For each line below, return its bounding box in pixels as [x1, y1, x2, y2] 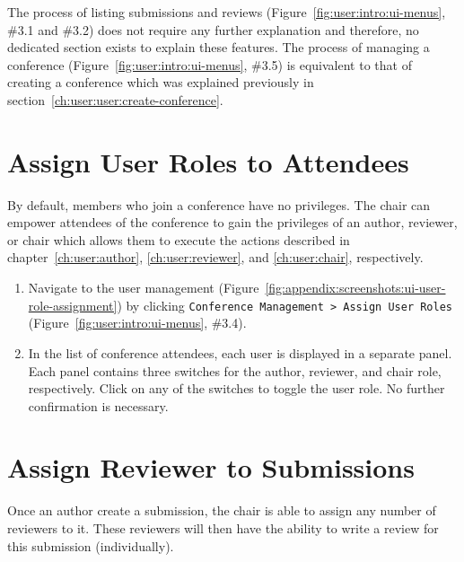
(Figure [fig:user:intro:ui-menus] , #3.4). [28, 313, 247, 332]
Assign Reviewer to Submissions [7, 449, 415, 486]
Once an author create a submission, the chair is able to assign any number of [7, 501, 436, 520]
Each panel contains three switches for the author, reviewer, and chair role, [28, 361, 442, 380]
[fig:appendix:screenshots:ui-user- [265, 278, 446, 297]
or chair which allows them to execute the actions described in [7, 230, 350, 249]
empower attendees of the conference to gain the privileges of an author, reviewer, [7, 213, 458, 232]
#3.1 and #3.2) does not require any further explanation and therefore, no [7, 20, 419, 39]
